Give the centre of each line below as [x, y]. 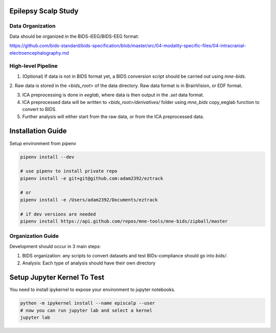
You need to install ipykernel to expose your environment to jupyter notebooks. [93, 290]
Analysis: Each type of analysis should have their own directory [89, 263]
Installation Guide [38, 131]
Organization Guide [34, 236]
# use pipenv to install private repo [69, 171]
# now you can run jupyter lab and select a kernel [86, 310]
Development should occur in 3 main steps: [55, 246]
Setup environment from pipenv [43, 143]
